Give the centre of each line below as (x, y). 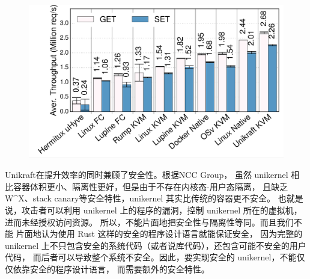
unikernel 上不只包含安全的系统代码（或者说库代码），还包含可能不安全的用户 (156, 245)
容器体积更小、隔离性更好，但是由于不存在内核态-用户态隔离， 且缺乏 (150, 186)
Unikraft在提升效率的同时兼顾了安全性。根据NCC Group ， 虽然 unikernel (147, 175)
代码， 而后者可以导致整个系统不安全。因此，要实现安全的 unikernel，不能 (151, 257)
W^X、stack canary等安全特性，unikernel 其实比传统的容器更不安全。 (140, 198)
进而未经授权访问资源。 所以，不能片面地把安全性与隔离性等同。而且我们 (149, 222)
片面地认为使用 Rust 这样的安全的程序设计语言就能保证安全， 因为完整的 (159, 234)
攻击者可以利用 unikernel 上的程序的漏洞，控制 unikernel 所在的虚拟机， (162, 210)
